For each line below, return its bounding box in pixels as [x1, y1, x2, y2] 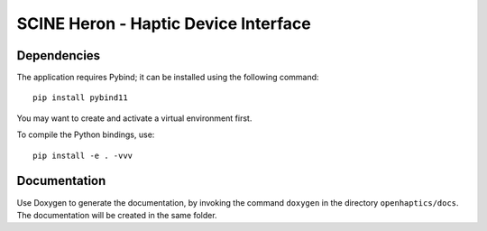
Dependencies [16, 48, 101, 63]
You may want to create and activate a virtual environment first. [16, 113, 253, 124]
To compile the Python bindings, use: [16, 129, 155, 140]
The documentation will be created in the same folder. [16, 209, 217, 220]
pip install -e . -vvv [32, 150, 133, 161]
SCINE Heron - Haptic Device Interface [16, 14, 311, 33]
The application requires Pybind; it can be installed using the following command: [16, 72, 319, 83]
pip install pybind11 [32, 93, 128, 103]
